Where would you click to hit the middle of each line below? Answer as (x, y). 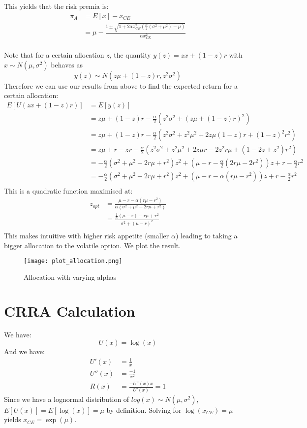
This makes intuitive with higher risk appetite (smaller (87, 235)
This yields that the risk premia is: (56, 6)
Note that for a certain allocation (54, 55)
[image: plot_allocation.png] (73, 261)
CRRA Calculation (70, 311)
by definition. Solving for (144, 410)
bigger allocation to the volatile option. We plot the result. (92, 245)
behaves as (67, 64)
